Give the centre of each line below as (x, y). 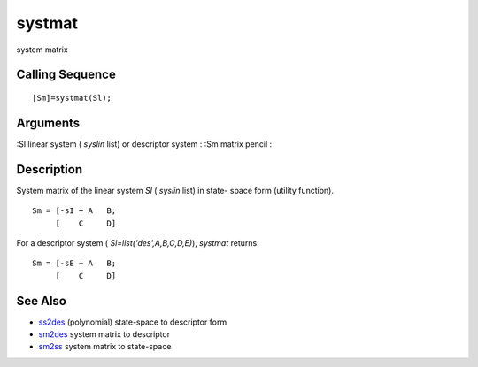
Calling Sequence (66, 75)
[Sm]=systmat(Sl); (72, 98)
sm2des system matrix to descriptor (104, 334)
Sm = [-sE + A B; (74, 264)
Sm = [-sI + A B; (74, 211)
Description (50, 169)
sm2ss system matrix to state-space (105, 347)
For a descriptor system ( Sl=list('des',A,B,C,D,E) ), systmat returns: (138, 242)
